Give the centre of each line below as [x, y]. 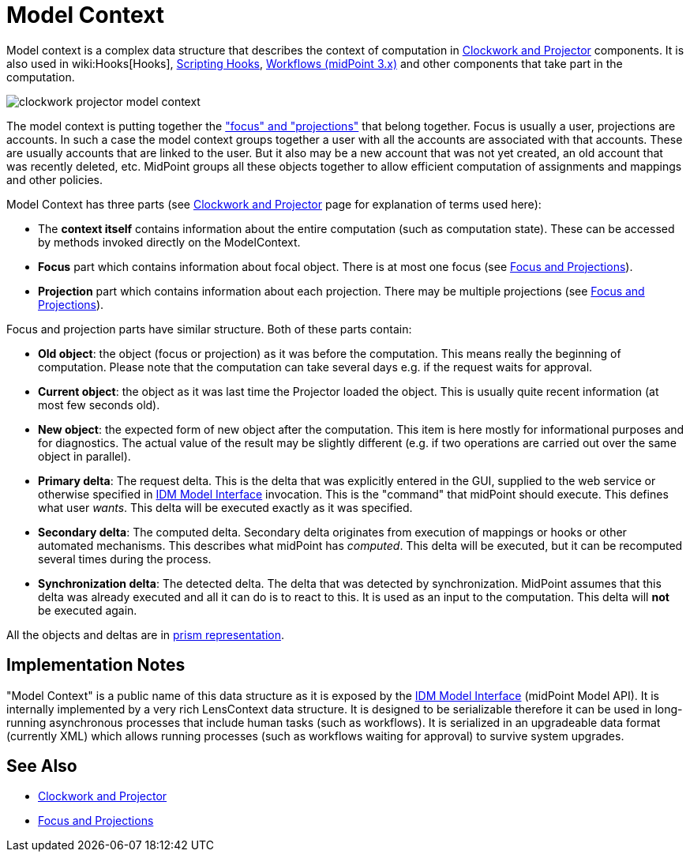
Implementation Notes [96, 665]
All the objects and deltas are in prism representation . [145, 634]
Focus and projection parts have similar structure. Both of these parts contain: [209, 329]
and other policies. [54, 179]
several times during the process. [125, 559]
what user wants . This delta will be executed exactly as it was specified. [225, 507]
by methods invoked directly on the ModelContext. [169, 242]
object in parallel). [84, 456]
